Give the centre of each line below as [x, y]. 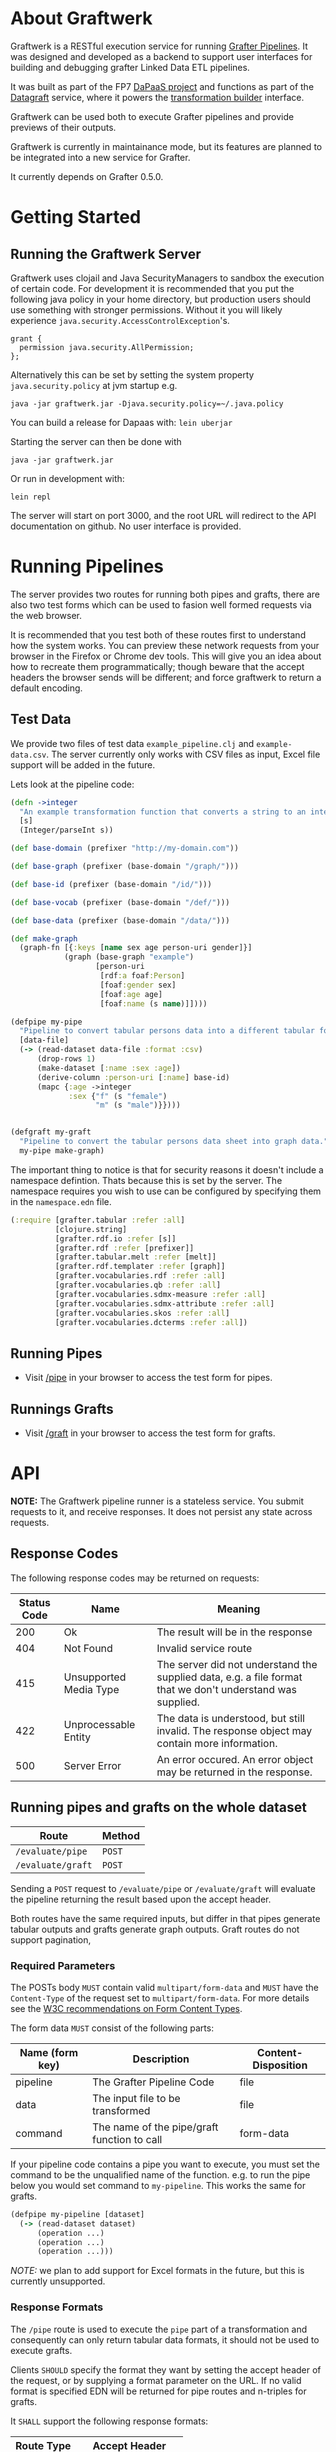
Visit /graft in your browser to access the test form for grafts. [150, 1433]
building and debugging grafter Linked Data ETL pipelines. [130, 67]
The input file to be [136, 2098]
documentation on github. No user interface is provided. [126, 526]
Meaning [238, 1609]
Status [35, 1602]
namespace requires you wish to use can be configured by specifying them [166, 1191]
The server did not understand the [237, 1664]
